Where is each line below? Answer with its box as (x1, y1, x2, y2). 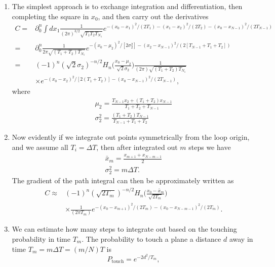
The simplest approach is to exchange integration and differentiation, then (12, 1, 243, 11)
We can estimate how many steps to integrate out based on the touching (12, 224, 237, 234)
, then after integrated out (96, 141, 178, 152)
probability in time (12, 233, 70, 244)
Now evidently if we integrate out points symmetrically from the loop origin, (12, 132, 250, 142)
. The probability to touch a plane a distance (82, 233, 221, 244)
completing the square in (12, 11, 89, 21)
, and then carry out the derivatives (98, 11, 209, 21)
